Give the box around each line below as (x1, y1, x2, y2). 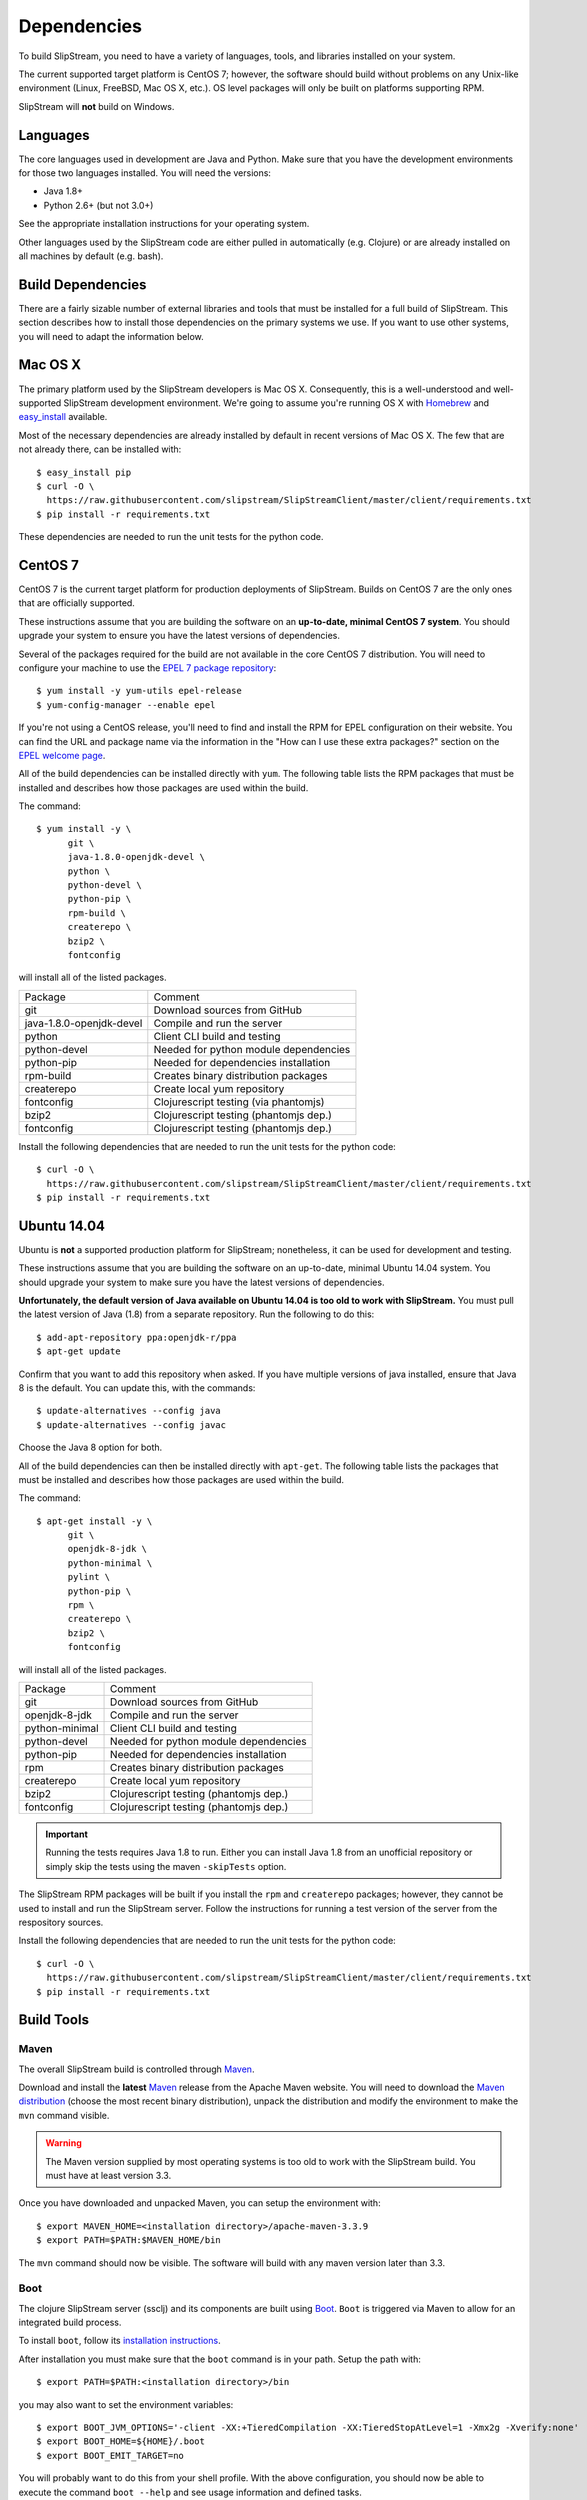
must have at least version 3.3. (45, 2170, 172, 2181)
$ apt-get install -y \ (36, 1515, 153, 1527)
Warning (45, 2137, 82, 2149)
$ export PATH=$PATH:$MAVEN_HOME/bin (36, 2235, 222, 2246)
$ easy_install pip (36, 466, 132, 478)
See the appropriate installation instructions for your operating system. (18, 218, 310, 230)
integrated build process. (18, 2316, 122, 2329)
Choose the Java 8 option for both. (18, 1441, 163, 1454)
